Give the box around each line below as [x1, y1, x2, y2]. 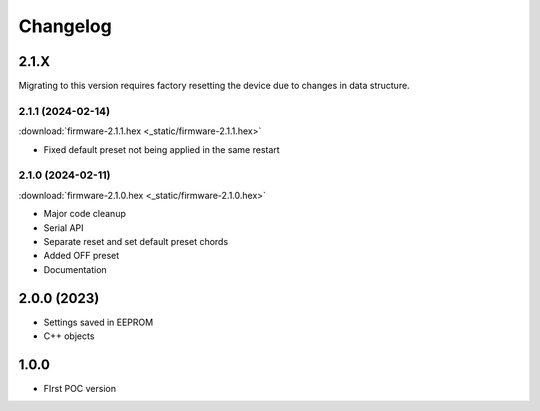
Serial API [43, 221, 84, 234]
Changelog [18, 15, 112, 37]
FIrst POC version [43, 382, 117, 394]
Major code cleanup [43, 208, 127, 220]
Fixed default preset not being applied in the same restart [43, 143, 280, 155]
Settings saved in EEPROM [43, 316, 154, 328]
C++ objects [43, 330, 95, 342]
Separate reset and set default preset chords [43, 235, 229, 247]
